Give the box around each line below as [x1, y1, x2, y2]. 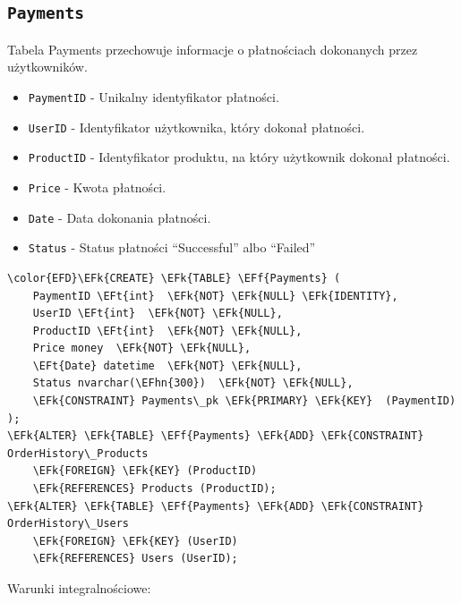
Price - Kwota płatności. [28, 177, 166, 196]
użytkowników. [7, 57, 88, 76]
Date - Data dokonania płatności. [28, 208, 211, 226]
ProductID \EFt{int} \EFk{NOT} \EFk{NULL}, [32, 324, 303, 337]
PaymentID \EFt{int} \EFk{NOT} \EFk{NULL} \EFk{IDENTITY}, [32, 289, 398, 302]
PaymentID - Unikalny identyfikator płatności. [28, 87, 279, 106]
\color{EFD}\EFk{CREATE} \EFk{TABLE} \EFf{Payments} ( [7, 271, 341, 285]
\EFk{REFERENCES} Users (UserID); [32, 552, 238, 565]
